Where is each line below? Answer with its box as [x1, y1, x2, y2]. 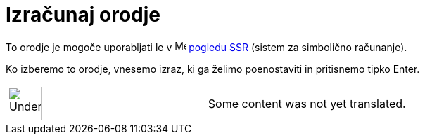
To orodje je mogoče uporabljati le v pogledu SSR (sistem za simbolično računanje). [6, 41, 407, 53]
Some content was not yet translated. [208, 96, 406, 111]
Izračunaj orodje [6, 3, 160, 27]
